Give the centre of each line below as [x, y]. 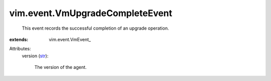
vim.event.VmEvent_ [70, 39]
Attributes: [20, 49]
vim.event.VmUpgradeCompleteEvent [91, 13]
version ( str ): [35, 56]
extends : [19, 39]
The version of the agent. [60, 67]
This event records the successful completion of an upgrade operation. [95, 28]
